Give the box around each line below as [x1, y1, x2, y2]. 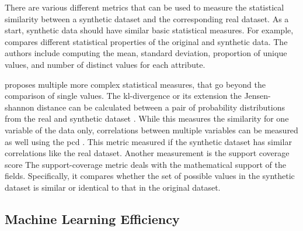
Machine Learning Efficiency [5, 209, 180, 227]
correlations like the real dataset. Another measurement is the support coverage [5, 147, 290, 159]
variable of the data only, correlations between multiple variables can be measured [5, 123, 298, 136]
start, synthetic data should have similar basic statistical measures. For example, [5, 24, 294, 36]
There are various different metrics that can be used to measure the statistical [5, 1, 284, 13]
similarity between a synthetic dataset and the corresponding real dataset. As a [5, 12, 289, 25]
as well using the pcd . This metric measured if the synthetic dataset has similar [5, 135, 292, 147]
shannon [5, 101, 34, 113]
